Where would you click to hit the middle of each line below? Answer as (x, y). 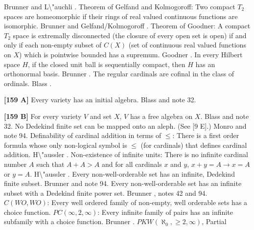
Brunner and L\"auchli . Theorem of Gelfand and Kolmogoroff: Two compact (120, 6)
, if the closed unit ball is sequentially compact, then (107, 64)
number (15, 164)
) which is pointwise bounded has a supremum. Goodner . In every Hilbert (131, 54)
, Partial (214, 221)
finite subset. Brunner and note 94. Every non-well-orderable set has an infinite (123, 183)
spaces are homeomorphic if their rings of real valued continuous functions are (121, 16)
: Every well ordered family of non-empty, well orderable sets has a (147, 202)
